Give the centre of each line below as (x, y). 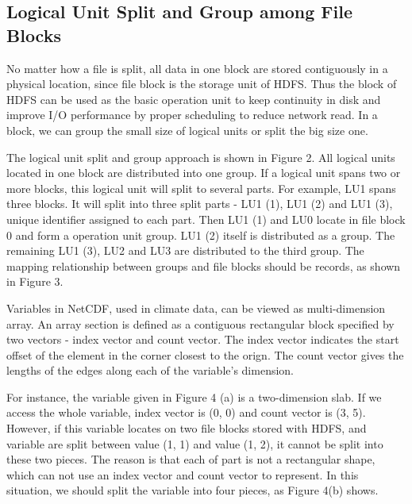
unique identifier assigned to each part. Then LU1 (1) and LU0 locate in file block (206, 219)
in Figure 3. (35, 281)
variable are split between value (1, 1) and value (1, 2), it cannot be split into (195, 443)
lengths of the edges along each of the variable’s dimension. (150, 370)
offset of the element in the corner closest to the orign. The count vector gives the (205, 354)
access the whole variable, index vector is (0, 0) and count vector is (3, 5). (186, 412)
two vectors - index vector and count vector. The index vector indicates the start (203, 339)
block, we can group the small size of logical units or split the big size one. (187, 130)
